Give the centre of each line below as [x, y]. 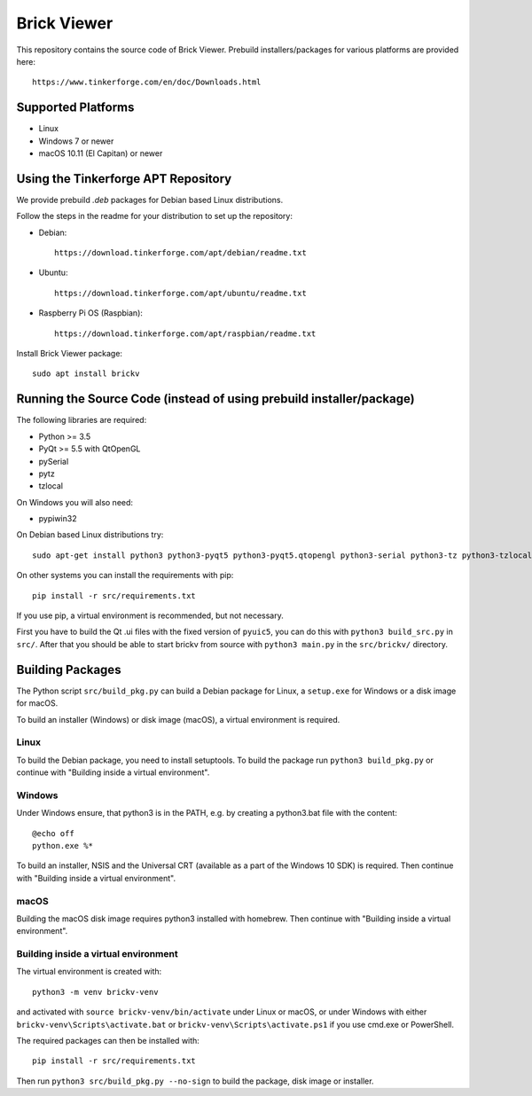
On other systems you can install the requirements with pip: [125, 575]
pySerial [54, 461]
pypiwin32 [58, 519]
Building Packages [69, 669]
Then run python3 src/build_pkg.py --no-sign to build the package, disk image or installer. [195, 1081]
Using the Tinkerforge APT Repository [124, 179]
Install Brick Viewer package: [70, 354]
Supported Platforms [75, 108]
